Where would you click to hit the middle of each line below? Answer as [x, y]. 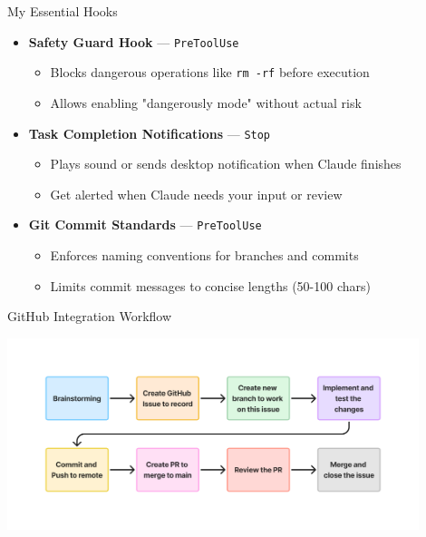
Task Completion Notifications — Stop [150, 133]
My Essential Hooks [63, 11]
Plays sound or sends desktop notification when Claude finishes [226, 164]
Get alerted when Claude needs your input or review [196, 194]
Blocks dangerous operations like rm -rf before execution [210, 72]
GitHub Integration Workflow [90, 316]
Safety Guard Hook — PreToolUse [134, 41]
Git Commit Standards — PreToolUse [145, 225]
